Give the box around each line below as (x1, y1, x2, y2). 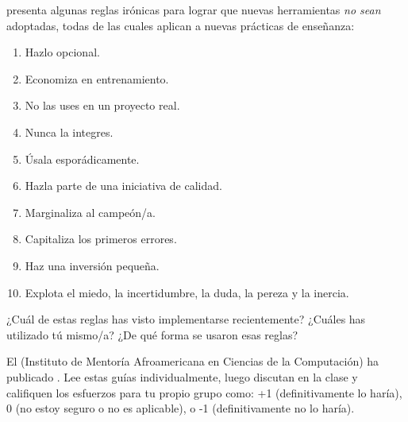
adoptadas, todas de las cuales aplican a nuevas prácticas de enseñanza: (6, 17, 355, 33)
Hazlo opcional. (25, 44, 100, 60)
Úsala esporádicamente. (25, 150, 140, 167)
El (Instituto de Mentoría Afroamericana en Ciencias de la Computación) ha (6, 353, 379, 370)
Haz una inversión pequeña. (25, 257, 160, 273)
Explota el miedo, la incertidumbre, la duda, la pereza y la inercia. (25, 284, 349, 300)
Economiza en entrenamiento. (25, 70, 169, 87)
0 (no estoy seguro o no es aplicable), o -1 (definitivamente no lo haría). (6, 400, 355, 416)
